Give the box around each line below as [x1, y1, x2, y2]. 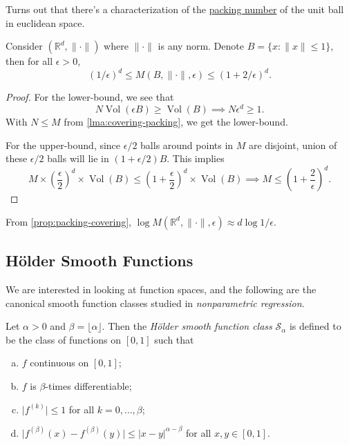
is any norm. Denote [158, 39, 244, 53]
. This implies [167, 151, 225, 166]
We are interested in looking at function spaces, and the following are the [6, 282, 317, 297]
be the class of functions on [6, 332, 122, 346]
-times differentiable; [45, 379, 132, 393]
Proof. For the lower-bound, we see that [6, 90, 174, 104]
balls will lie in [47, 151, 109, 166]
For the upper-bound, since [6, 137, 121, 152]
